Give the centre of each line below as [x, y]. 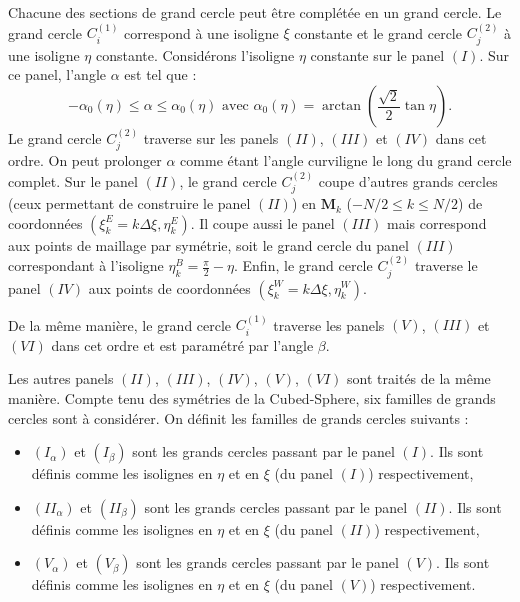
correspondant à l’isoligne [86, 265]
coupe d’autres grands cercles [408, 180]
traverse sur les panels [211, 137]
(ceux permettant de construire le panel [129, 203]
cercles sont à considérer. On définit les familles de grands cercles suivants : [238, 417]
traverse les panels [329, 324]
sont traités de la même [419, 378]
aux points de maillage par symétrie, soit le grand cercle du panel [208, 244]
